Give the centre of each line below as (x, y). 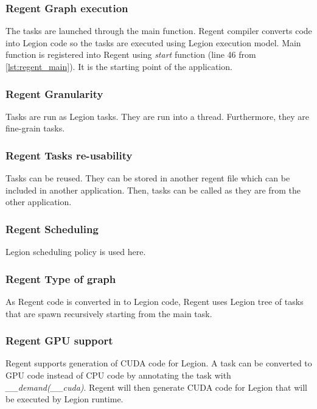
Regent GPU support (59, 341)
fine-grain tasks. (35, 128)
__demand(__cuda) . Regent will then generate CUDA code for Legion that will (156, 387)
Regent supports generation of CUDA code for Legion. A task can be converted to (159, 363)
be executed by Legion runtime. (64, 399)
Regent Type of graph (61, 278)
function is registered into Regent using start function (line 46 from (131, 54)
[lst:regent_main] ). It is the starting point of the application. (119, 66)
